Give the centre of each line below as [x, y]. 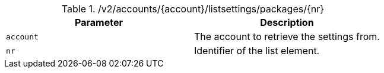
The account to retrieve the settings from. [287, 36]
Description [287, 22]
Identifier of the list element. [257, 51]
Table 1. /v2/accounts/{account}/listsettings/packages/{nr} [193, 9]
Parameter [99, 22]
